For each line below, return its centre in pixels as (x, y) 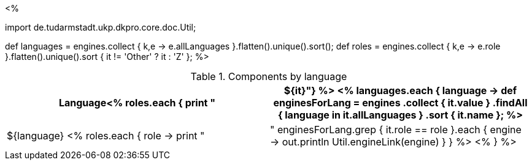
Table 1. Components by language (269, 76)
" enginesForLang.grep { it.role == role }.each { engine (396, 130)
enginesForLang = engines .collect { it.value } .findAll (400, 103)
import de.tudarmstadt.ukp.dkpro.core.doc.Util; (101, 27)
